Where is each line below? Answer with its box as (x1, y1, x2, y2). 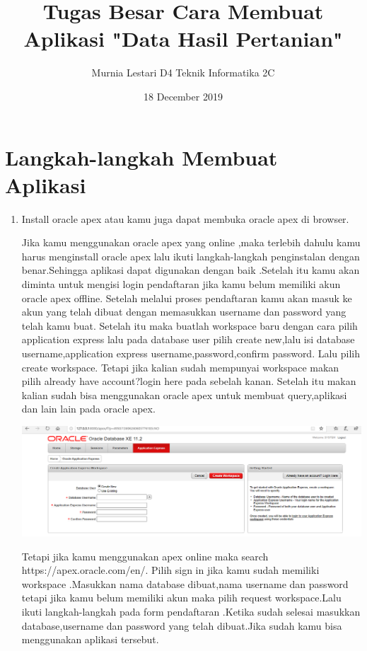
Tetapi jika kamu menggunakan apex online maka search (21, 548, 269, 563)
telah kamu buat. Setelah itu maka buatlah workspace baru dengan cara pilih (21, 318, 358, 333)
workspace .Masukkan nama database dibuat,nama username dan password (21, 576, 349, 591)
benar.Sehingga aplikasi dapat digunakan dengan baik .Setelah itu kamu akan (21, 263, 360, 277)
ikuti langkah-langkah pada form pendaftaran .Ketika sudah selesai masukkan (21, 604, 361, 619)
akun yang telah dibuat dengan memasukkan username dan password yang (21, 304, 346, 319)
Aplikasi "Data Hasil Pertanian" (23, 24, 343, 53)
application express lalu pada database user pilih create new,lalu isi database (21, 332, 355, 347)
